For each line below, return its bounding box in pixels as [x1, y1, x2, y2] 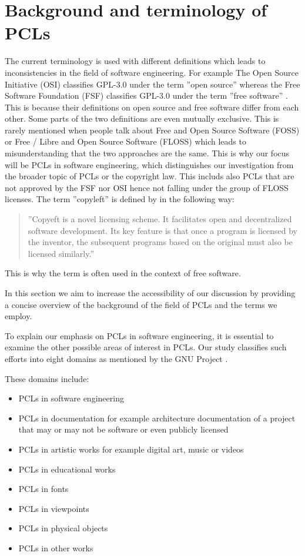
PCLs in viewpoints [18, 502, 89, 514]
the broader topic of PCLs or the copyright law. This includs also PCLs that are [5, 170, 294, 182]
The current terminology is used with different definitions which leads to [5, 55, 266, 67]
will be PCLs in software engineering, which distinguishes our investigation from [5, 158, 294, 170]
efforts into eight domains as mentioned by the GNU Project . [5, 352, 228, 364]
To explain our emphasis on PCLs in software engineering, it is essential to [5, 329, 274, 341]
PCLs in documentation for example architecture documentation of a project [18, 411, 296, 424]
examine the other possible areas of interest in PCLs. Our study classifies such [5, 341, 287, 353]
